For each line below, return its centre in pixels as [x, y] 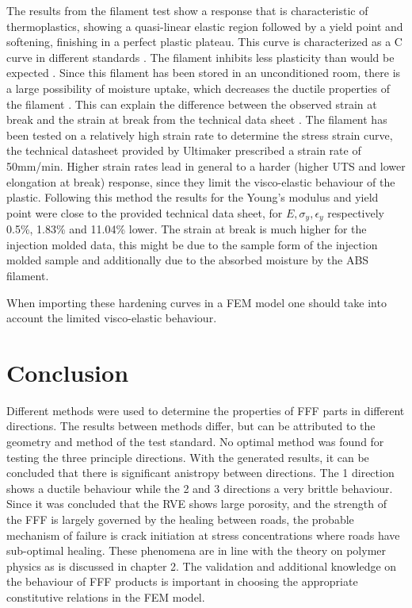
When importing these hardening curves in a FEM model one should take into [196, 302]
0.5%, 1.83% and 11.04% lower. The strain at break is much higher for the [187, 229]
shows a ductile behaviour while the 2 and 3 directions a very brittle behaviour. [200, 488]
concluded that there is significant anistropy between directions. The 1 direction [200, 473]
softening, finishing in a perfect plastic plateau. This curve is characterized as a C [204, 42]
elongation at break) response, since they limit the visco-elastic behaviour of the [201, 181]
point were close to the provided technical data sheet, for [145, 212]
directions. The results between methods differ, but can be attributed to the [191, 426]
